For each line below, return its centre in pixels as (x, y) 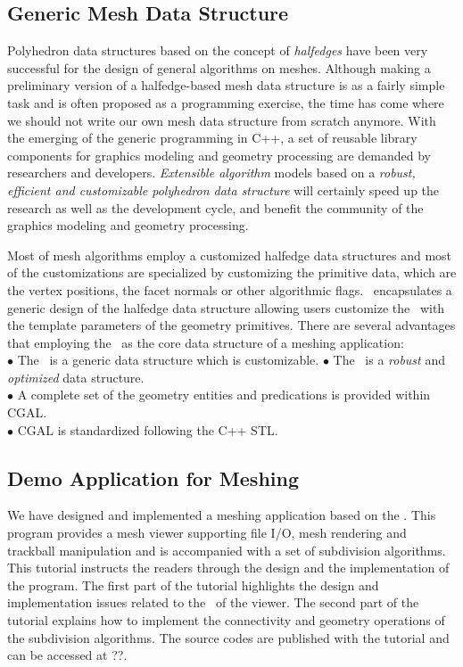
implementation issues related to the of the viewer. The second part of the (213, 602)
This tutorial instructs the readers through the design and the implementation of (228, 568)
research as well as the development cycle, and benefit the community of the (215, 207)
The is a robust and (389, 360)
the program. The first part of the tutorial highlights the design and (193, 585)
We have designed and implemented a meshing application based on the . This (222, 515)
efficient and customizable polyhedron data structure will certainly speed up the (223, 189)
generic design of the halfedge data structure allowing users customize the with (226, 307)
